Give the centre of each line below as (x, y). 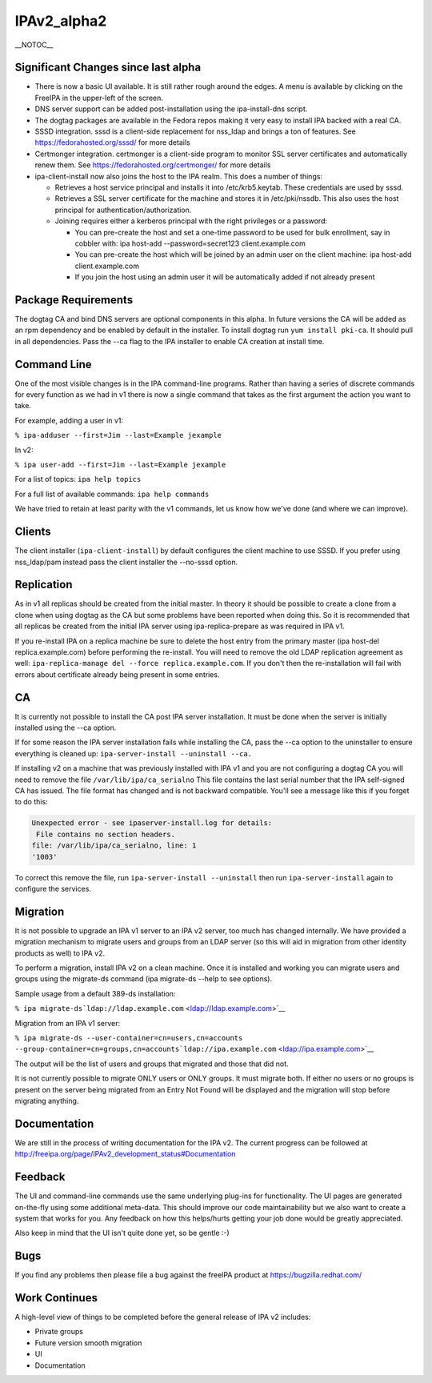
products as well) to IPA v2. (60, 953)
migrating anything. (47, 1100)
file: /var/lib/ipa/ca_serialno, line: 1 (114, 846)
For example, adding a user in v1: (69, 420)
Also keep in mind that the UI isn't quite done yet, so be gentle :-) (122, 1233)
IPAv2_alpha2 (61, 21)
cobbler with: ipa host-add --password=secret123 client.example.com (190, 243)
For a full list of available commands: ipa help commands (112, 494)
